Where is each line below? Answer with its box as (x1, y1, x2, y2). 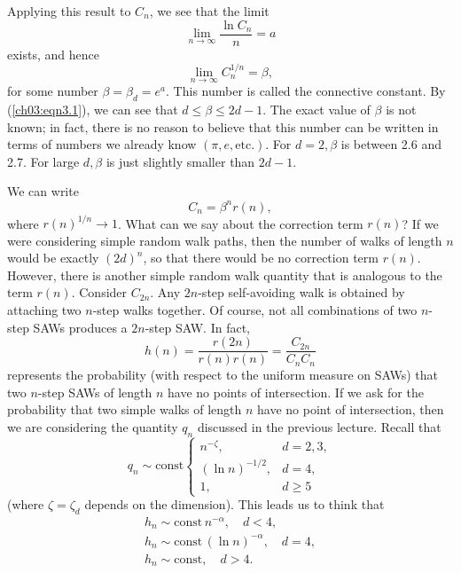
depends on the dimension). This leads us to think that (84, 495, 385, 513)
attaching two (7, 300, 82, 318)
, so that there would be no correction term (143, 248, 379, 267)
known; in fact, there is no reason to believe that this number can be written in (7, 117, 439, 136)
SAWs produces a (33, 318, 128, 336)
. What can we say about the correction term (117, 214, 363, 232)
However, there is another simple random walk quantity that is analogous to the (7, 265, 442, 284)
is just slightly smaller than (105, 152, 255, 170)
